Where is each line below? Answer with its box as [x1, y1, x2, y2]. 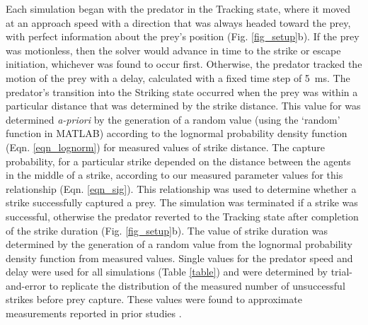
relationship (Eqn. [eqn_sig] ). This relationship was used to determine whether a [6, 181, 357, 196]
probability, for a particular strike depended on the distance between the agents [6, 153, 351, 168]
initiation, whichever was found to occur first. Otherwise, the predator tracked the [6, 57, 362, 71]
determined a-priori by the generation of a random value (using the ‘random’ [6, 112, 340, 126]
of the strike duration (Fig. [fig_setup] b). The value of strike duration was [6, 223, 328, 237]
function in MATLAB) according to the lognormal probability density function [6, 126, 347, 141]
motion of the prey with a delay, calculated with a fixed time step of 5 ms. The [6, 70, 350, 85]
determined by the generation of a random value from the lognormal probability [6, 237, 352, 252]
